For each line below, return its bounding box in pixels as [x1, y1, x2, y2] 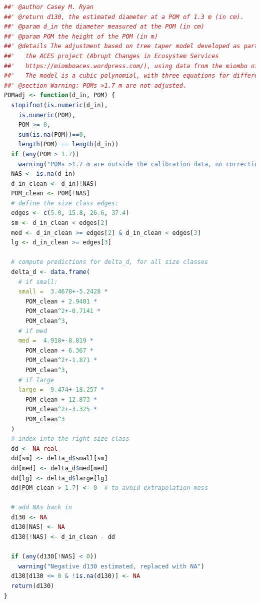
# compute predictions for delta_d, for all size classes [11, 258, 208, 266]
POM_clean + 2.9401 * [25, 297, 97, 305]
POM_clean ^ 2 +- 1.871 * [25, 357, 97, 364]
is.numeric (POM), [18, 111, 76, 119]
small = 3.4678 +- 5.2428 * [18, 288, 108, 295]
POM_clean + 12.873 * [25, 396, 97, 403]
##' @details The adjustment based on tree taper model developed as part [4, 43, 258, 50]
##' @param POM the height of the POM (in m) [4, 33, 158, 40]
